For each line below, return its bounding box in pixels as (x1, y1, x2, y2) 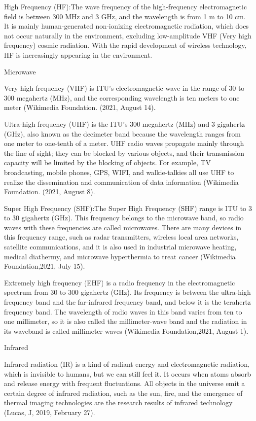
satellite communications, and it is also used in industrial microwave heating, (4, 242, 237, 252)
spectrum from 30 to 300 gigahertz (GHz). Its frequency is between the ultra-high (4, 287, 251, 297)
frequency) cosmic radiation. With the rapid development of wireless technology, (4, 40, 247, 50)
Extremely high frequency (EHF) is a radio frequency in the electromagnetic (4, 277, 235, 287)
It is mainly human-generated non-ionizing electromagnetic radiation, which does (4, 21, 249, 31)
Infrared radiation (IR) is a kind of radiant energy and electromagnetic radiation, (4, 359, 250, 369)
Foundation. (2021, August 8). (4, 186, 95, 197)
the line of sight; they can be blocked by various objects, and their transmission (4, 147, 245, 158)
